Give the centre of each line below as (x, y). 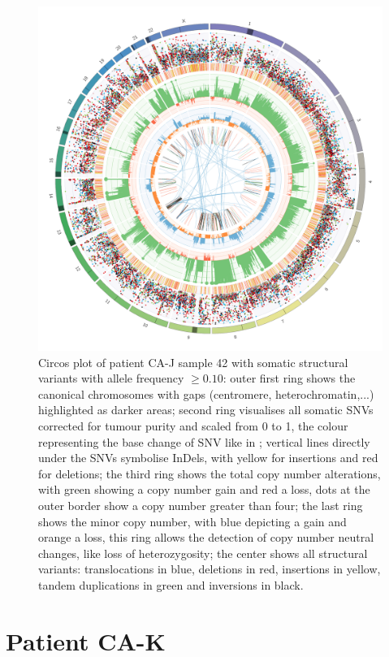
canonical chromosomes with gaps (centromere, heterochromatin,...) (206, 393)
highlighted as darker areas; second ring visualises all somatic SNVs (206, 410)
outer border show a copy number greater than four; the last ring (201, 505)
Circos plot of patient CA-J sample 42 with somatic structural (193, 362)
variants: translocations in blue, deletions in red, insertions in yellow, (210, 569)
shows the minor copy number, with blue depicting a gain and (192, 521)
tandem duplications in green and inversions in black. (171, 584)
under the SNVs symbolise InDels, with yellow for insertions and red (208, 458)
